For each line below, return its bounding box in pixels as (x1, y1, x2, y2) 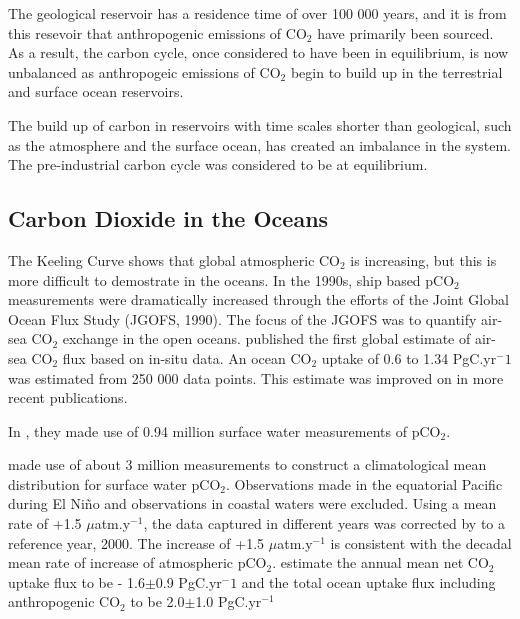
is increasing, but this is (350, 249, 497, 270)
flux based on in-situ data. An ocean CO (62, 347, 312, 368)
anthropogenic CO (8, 591, 121, 612)
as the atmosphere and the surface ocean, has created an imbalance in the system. (8, 134, 511, 155)
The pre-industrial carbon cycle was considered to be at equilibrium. (8, 154, 428, 175)
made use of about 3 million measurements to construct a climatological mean (8, 454, 487, 475)
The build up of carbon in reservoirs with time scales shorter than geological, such (8, 114, 512, 135)
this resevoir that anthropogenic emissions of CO (8, 22, 307, 43)
